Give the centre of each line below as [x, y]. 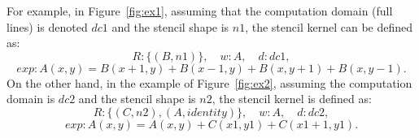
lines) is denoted [47, 26]
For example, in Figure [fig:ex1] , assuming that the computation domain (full [200, 11]
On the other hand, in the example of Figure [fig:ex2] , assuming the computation [209, 82]
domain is [31, 99]
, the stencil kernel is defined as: [292, 99]
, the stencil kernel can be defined [329, 26]
